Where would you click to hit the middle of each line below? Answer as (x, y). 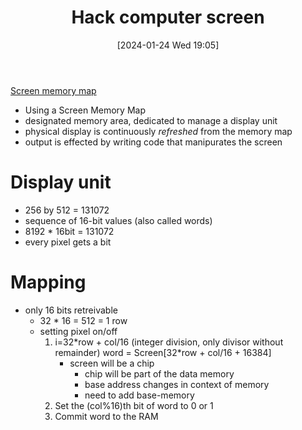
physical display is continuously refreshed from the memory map (158, 131)
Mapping (48, 282)
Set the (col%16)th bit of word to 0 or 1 (134, 405)
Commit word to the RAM (106, 416)
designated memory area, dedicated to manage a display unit (151, 120)
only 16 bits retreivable (71, 310)
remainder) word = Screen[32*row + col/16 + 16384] (163, 352)
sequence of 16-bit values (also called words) (118, 220)
